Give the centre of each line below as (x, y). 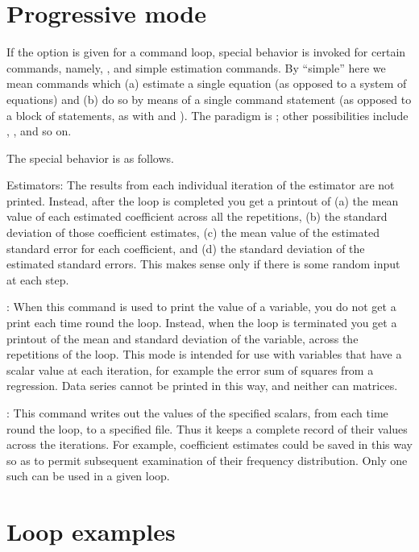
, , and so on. (39, 131)
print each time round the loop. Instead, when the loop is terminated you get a (202, 323)
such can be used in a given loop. (88, 476)
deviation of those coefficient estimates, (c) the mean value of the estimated (193, 232)
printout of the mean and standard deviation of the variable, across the (183, 338)
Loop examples (91, 531)
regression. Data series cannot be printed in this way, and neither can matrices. (202, 386)
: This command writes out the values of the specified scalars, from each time (197, 413)
